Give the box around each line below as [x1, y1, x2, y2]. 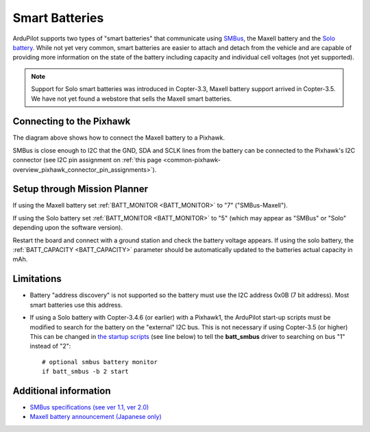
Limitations [12, 273, 62, 285]
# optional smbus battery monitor [42, 358, 158, 366]
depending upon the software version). [12, 223, 123, 232]
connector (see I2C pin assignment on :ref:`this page [12, 156, 162, 164]
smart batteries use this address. [29, 301, 123, 309]
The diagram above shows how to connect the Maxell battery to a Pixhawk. [12, 134, 225, 142]
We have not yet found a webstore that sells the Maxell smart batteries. [31, 94, 232, 103]
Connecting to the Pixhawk [12, 116, 131, 127]
